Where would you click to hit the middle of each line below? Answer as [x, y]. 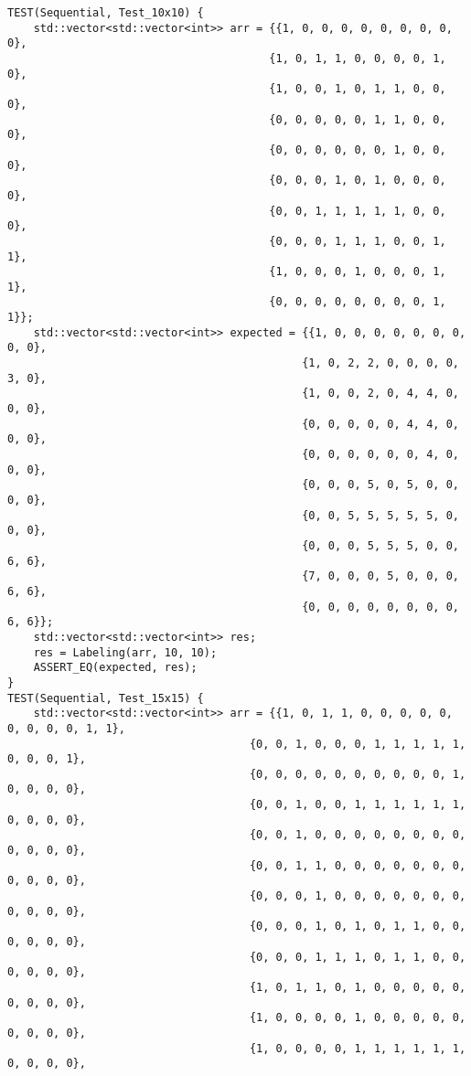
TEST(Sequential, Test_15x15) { [106, 698]
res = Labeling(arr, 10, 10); [125, 652]
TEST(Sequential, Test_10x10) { [106, 13]
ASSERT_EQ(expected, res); [115, 668]
